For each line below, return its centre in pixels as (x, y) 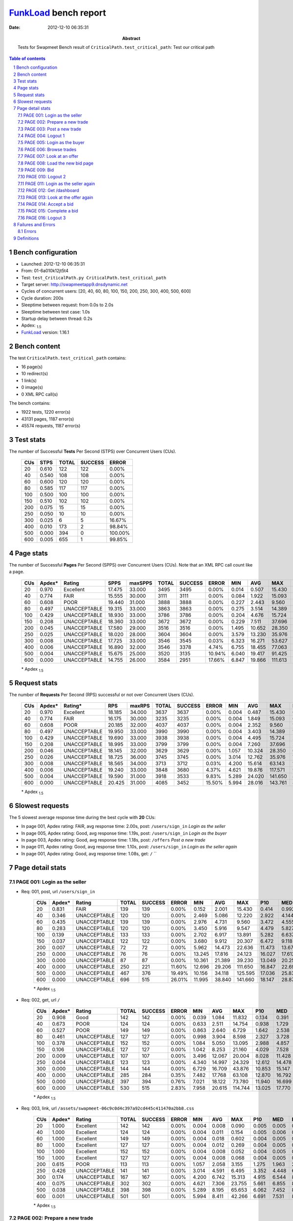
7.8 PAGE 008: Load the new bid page (56, 163)
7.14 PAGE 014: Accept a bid (46, 204)
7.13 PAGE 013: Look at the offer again (56, 197)
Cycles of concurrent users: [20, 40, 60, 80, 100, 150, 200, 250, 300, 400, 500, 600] (106, 291)
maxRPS (140, 706)
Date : (15, 27)
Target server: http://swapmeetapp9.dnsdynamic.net (74, 284)
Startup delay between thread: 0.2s (57, 318)
